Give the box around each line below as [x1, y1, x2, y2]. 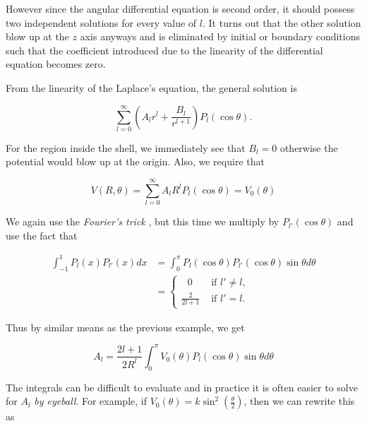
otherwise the [279, 140, 338, 155]
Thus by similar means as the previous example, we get [6, 319, 245, 334]
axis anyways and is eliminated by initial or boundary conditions [80, 29, 361, 44]
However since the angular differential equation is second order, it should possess [6, 1, 355, 16]
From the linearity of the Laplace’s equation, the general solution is [6, 80, 297, 95]
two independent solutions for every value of [6, 15, 197, 30]
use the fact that [6, 227, 78, 242]
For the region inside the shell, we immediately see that [6, 140, 246, 155]
